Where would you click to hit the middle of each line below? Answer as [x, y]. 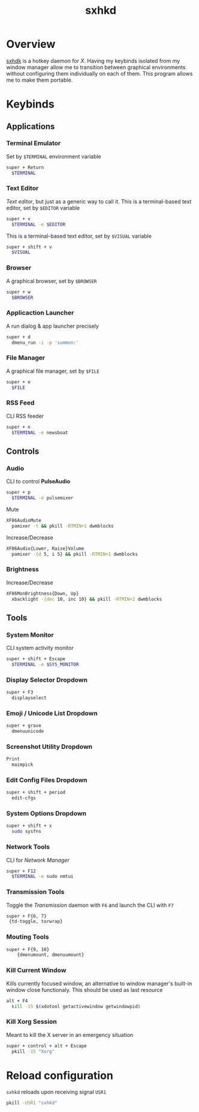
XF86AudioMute [24, 520]
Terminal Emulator [34, 143]
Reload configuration [60, 1075]
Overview [31, 44]
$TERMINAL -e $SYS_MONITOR [45, 665]
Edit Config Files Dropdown [47, 780]
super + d [19, 337]
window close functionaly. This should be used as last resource [85, 990]
